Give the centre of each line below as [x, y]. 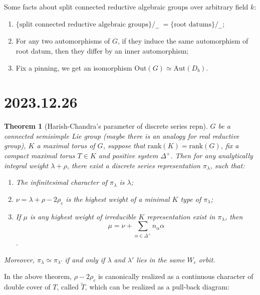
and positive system [128, 156]
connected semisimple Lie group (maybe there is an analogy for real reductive [122, 135]
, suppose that [124, 145]
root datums [193, 24]
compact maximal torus [40, 156]
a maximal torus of [66, 145]
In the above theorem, [38, 276]
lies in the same [161, 259]
